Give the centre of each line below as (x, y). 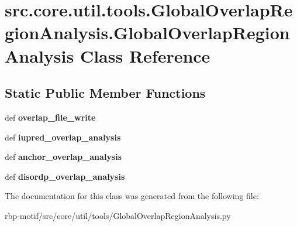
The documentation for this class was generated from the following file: (132, 196)
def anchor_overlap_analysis (63, 157)
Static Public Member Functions (105, 93)
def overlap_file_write (50, 117)
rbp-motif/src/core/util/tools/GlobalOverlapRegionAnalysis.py (118, 215)
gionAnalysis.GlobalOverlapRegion (147, 32)
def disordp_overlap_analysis (65, 176)
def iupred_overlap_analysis (63, 137)
